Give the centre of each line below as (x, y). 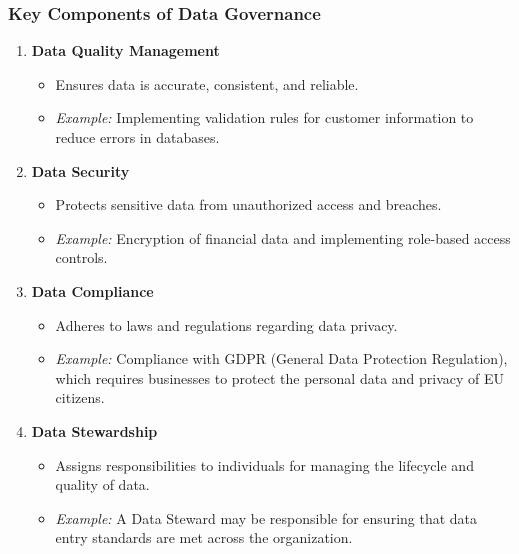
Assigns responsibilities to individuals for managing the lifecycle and (264, 464)
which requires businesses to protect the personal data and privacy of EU (280, 377)
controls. (81, 257)
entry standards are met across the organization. (204, 537)
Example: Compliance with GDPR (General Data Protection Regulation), (281, 358)
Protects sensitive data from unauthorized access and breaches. (248, 204)
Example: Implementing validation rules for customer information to (264, 117)
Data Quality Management (125, 50)
